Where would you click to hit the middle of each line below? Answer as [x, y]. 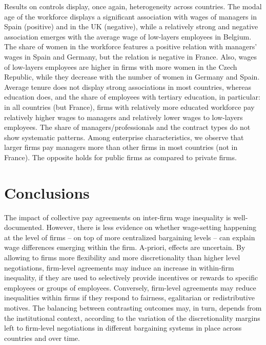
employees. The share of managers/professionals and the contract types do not [127, 127]
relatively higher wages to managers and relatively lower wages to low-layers [124, 117]
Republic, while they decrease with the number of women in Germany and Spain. [132, 77]
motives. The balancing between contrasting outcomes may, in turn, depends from [133, 307]
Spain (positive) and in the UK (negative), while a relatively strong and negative [131, 26]
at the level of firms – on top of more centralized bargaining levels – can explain [130, 237]
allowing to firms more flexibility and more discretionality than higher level [122, 257]
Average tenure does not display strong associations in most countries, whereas [128, 87]
